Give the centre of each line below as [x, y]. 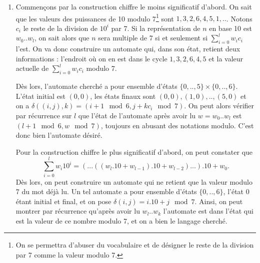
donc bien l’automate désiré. [59, 135]
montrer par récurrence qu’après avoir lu [78, 211]
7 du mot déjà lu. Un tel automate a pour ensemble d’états [106, 191]
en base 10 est [230, 28]
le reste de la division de [60, 28]
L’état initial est [40, 96]
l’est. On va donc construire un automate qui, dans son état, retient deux [128, 49]
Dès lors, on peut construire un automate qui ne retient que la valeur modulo [134, 181]
